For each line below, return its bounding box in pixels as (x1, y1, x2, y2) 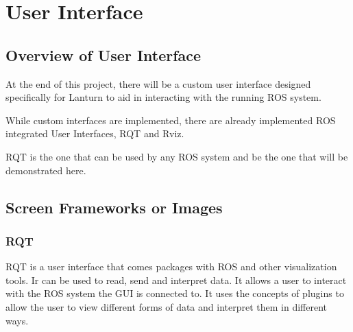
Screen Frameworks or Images (5, 196, 223, 217)
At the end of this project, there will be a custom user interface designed (5, 76, 311, 91)
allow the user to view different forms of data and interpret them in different (5, 299, 327, 313)
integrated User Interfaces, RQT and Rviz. (5, 126, 184, 141)
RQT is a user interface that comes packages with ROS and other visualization (5, 259, 337, 274)
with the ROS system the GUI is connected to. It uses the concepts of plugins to (5, 286, 344, 300)
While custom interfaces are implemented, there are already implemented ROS (5, 112, 336, 127)
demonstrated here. (5, 163, 86, 177)
